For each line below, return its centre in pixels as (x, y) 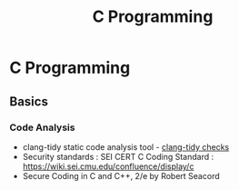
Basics (29, 101)
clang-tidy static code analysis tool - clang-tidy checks (126, 146)
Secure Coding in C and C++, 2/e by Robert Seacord (121, 175)
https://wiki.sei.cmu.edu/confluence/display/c (108, 166)
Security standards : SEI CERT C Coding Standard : (118, 156)
